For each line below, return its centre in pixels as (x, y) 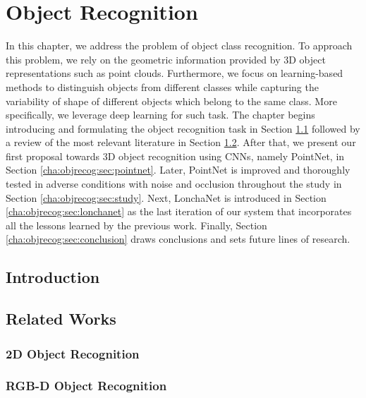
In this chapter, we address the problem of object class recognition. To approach (179, 46)
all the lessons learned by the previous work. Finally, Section (136, 225)
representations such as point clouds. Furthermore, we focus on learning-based (175, 73)
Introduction (53, 277)
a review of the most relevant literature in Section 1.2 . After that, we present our (181, 142)
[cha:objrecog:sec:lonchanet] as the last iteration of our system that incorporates (179, 211)
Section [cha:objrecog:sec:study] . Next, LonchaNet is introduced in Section (166, 197)
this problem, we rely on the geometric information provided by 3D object (166, 59)
